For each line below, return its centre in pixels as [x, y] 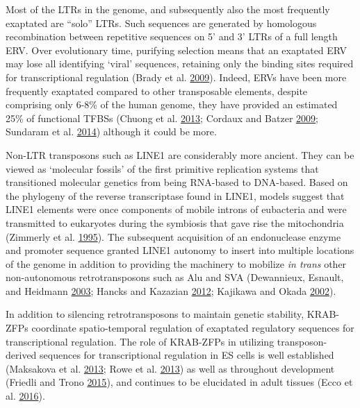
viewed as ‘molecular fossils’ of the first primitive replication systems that [162, 168]
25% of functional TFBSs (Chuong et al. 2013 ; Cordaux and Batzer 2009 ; [162, 118]
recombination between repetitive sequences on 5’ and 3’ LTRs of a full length [172, 36]
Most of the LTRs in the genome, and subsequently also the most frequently [168, 9]
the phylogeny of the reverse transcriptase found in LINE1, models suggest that [175, 195]
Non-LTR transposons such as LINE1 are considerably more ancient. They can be [180, 154]
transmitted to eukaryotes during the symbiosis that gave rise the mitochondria [175, 222]
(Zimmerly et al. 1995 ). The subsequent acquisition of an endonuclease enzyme [173, 236]
